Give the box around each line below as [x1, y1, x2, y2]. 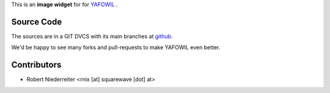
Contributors [11, 60, 62, 70]
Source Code [11, 16, 62, 27]
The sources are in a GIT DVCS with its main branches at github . [11, 32, 173, 40]
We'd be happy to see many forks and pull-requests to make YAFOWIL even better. [11, 44, 221, 51]
